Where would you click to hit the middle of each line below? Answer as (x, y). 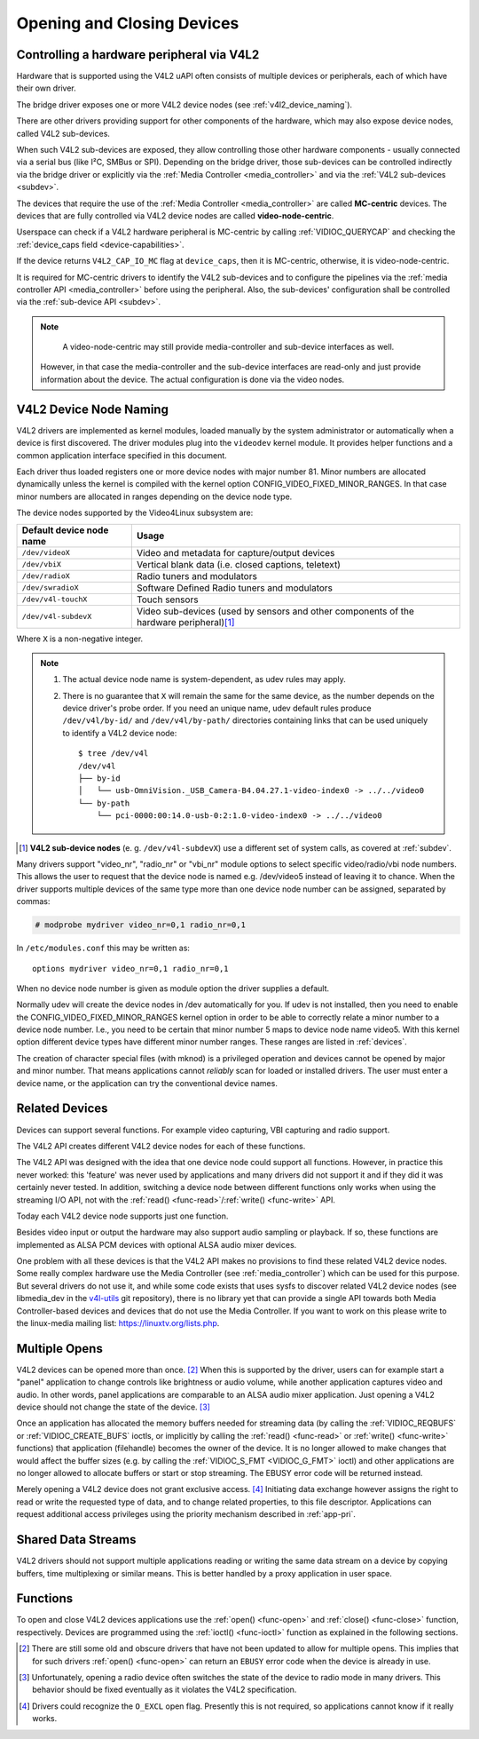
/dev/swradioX (50, 588)
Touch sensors (167, 600)
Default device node (65, 530)
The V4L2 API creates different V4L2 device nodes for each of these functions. (161, 1146)
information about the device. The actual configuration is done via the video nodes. (192, 379)
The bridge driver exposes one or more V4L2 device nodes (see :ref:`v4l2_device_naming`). (185, 104)
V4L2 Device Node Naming (92, 409)
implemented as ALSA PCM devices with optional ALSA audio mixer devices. (157, 1244)
